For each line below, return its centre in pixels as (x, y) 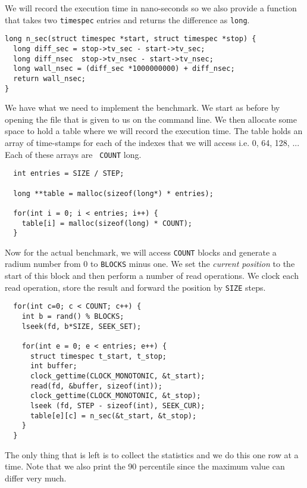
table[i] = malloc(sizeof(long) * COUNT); (107, 223)
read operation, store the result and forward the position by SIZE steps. (135, 287)
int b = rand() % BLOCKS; (73, 317)
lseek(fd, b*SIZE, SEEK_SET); (82, 326)
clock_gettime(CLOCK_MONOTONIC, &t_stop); (115, 396)
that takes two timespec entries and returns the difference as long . (127, 19)
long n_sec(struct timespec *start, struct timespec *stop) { (131, 39)
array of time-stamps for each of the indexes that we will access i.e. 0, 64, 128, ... (152, 142)
